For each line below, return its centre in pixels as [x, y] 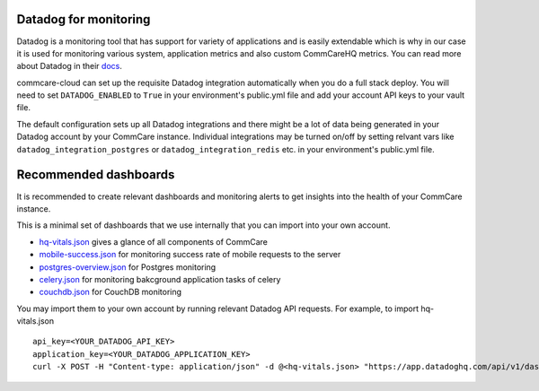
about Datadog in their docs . [70, 66]
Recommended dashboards [96, 175]
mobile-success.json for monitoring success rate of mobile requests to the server [190, 255]
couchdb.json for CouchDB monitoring [110, 292]
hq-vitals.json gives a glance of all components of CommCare [154, 241]
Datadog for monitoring [84, 19]
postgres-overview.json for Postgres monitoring [128, 267]
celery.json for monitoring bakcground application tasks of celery [160, 279]
